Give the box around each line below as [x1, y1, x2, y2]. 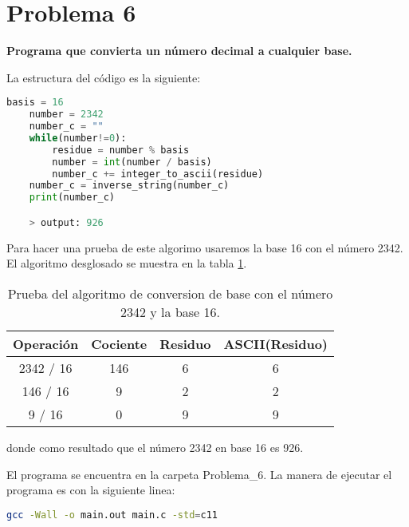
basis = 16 [6, 97, 64, 109]
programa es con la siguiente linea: [6, 481, 175, 498]
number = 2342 [29, 109, 104, 121]
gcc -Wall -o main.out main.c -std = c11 [6, 509, 218, 521]
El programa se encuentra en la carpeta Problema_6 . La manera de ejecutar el [6, 466, 392, 482]
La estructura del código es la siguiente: [6, 69, 201, 85]
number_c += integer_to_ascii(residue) [52, 168, 264, 180]
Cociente [91, 334, 147, 353]
